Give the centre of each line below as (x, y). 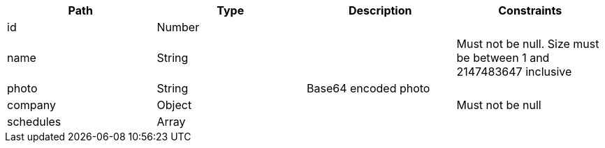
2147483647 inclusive (514, 72)
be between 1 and (503, 58)
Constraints (530, 10)
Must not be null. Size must (528, 44)
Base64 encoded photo (369, 88)
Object (174, 105)
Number (178, 27)
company (31, 105)
